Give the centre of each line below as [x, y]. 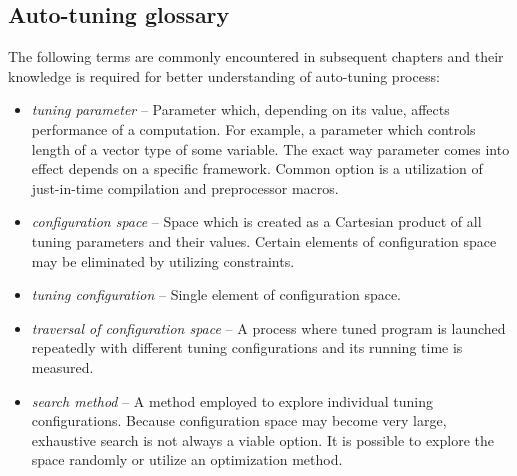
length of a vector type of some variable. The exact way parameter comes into [270, 148]
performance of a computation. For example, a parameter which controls [253, 128]
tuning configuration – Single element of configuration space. [216, 294]
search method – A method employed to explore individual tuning [232, 400]
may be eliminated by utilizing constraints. [163, 260]
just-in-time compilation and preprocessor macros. [185, 187]
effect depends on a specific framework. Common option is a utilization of [257, 168]
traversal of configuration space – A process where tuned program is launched [268, 327]
